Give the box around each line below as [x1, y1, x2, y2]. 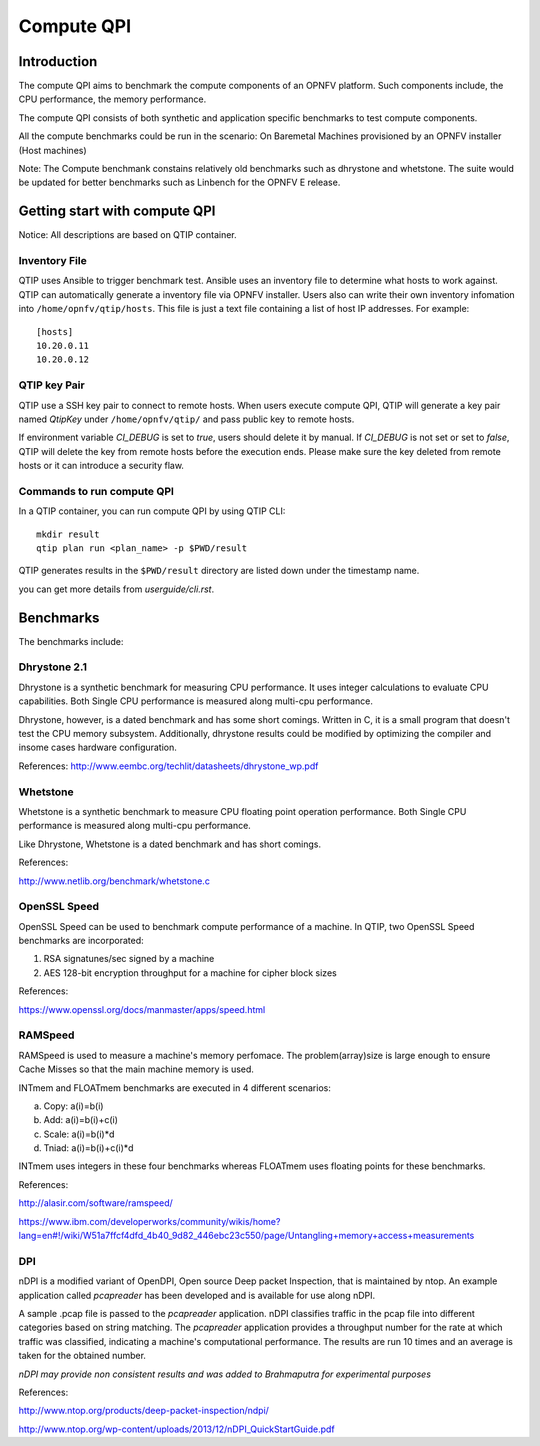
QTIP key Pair [18, 378, 85, 392]
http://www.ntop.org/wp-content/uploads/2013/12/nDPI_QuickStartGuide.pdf [18, 1423, 335, 1435]
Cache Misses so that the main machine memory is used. [18, 1063, 255, 1075]
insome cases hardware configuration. [18, 741, 177, 754]
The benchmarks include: [18, 635, 124, 647]
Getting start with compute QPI [18, 203, 216, 220]
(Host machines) [18, 144, 87, 156]
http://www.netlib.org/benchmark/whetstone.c [18, 875, 210, 887]
